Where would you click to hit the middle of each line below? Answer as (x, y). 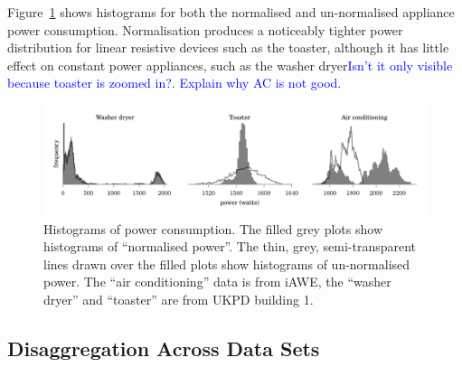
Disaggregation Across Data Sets (164, 348)
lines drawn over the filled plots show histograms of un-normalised (227, 263)
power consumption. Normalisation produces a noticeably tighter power (205, 29)
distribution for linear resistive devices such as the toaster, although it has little (228, 47)
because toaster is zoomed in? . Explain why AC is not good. (174, 83)
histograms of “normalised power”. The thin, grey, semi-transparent (230, 246)
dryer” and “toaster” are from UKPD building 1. (179, 299)
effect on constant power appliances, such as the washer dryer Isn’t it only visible (230, 65)
